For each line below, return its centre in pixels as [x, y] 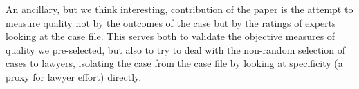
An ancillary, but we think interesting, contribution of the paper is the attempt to [179, 9]
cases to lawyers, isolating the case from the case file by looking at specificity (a [174, 63]
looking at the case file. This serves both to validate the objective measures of [171, 36]
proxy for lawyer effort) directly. [74, 76]
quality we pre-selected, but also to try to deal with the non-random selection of [176, 49]
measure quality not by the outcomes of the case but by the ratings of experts [171, 22]
